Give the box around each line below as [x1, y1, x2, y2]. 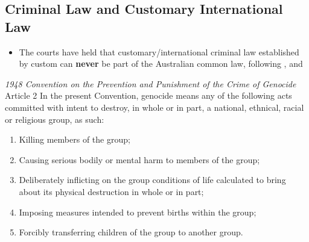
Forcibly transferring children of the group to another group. [19, 226, 243, 238]
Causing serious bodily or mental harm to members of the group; [19, 153, 260, 166]
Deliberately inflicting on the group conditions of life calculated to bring [19, 173, 286, 186]
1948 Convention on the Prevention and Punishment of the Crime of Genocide [5, 77, 296, 90]
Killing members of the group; [19, 133, 130, 146]
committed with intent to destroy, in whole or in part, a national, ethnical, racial [5, 101, 304, 113]
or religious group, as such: [5, 113, 104, 125]
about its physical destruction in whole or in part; [19, 185, 204, 197]
